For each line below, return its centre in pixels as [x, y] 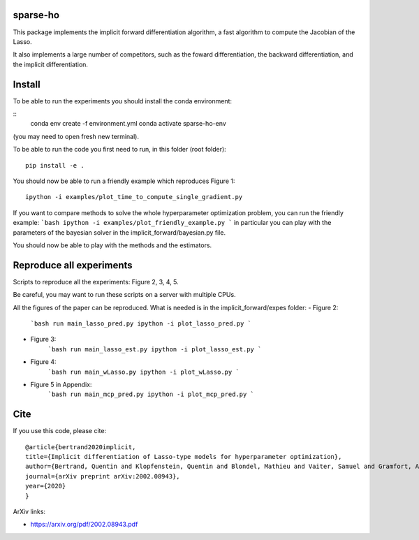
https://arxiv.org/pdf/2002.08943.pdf [84, 525]
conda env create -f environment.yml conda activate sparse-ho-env [128, 124]
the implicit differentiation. [51, 64]
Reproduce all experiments [73, 265]
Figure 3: [43, 340]
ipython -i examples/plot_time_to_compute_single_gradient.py [134, 197]
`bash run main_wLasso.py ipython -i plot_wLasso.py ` [144, 372]
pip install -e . [55, 165]
